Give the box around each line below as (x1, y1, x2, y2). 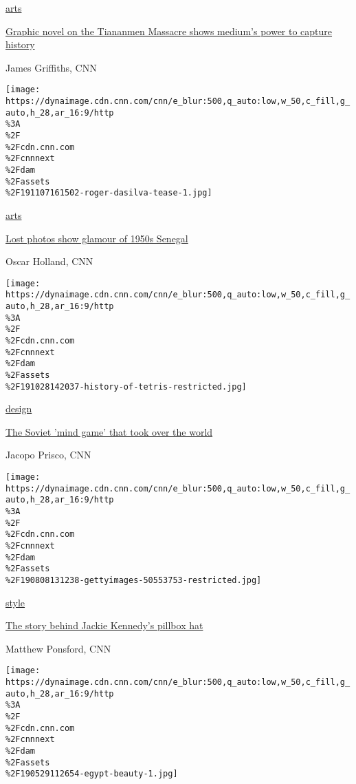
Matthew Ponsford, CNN (5, 641, 111, 655)
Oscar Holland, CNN (5, 254, 93, 268)
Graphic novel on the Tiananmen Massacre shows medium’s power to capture (5, 23, 333, 38)
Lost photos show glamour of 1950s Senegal (5, 231, 188, 245)
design (5, 401, 32, 416)
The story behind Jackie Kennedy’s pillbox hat (5, 618, 203, 633)
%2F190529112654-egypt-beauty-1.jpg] (5, 769, 178, 779)
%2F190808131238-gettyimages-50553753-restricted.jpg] (5, 575, 262, 585)
